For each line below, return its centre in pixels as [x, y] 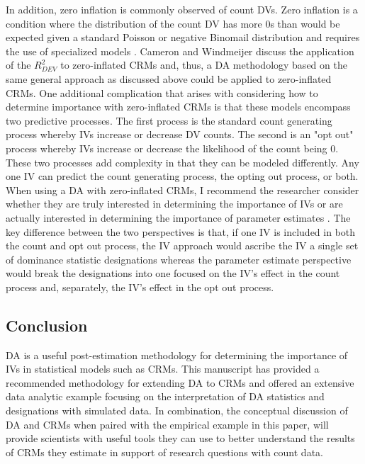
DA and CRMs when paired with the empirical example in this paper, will [167, 424]
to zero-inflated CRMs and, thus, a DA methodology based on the [204, 65]
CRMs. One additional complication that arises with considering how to [162, 92]
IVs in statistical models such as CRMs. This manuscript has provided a [163, 369]
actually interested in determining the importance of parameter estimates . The [178, 217]
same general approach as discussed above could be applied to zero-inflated [169, 78]
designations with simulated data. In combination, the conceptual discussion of [177, 411]
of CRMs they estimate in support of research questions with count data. [164, 452]
